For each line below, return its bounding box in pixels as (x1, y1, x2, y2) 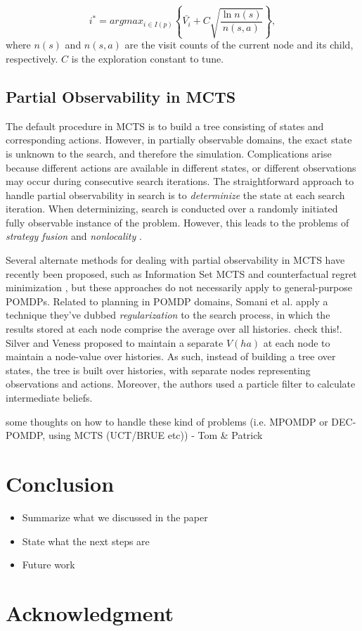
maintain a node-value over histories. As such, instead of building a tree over (6, 349, 336, 364)
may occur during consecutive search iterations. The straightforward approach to (6, 174, 354, 189)
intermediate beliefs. (6, 390, 93, 405)
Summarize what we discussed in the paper (22, 509, 208, 524)
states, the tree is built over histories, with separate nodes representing (6, 362, 311, 377)
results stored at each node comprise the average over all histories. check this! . (6, 321, 342, 336)
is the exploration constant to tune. (71, 51, 224, 65)
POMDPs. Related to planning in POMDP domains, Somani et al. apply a (6, 293, 328, 308)
